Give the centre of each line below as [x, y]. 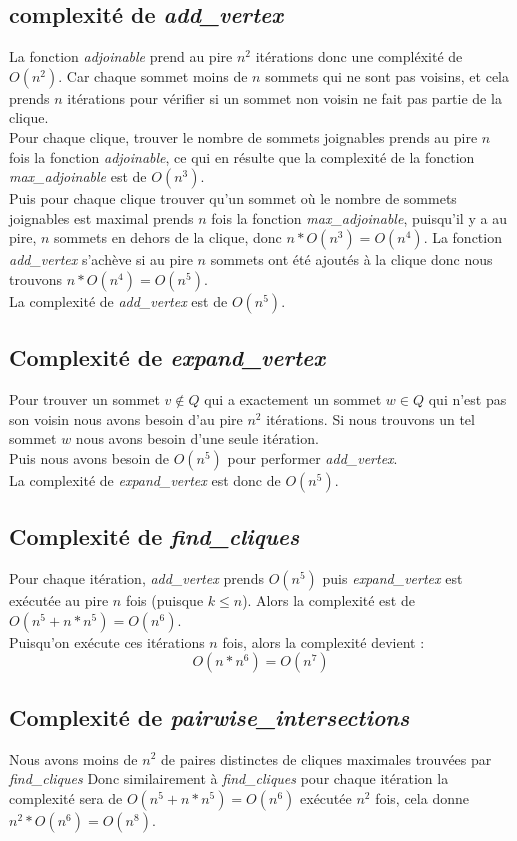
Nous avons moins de [73, 758]
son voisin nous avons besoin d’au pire [126, 418]
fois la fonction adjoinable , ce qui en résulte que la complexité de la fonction [242, 156]
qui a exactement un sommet [293, 399]
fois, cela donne [422, 797]
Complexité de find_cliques [154, 536]
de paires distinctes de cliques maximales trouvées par [326, 758]
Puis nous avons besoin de [89, 457]
